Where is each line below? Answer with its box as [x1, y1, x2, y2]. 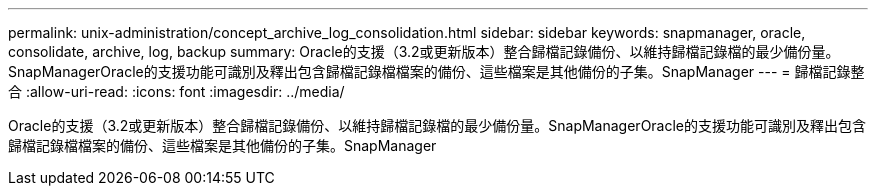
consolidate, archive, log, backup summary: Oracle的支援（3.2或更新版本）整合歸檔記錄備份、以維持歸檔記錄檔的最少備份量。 [8, 43, 840, 60]
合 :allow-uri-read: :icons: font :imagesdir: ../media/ [8, 83, 345, 100]
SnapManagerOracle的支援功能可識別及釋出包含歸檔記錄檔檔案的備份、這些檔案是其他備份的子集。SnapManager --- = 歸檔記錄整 [8, 63, 865, 80]
